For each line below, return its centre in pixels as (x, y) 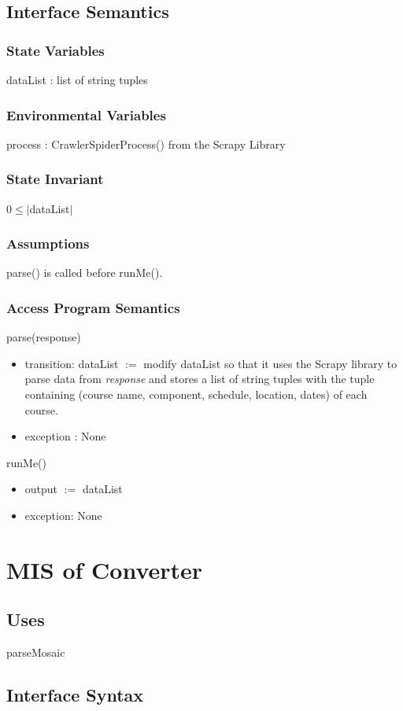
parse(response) (44, 337)
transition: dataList (72, 363)
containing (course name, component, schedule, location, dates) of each (196, 394)
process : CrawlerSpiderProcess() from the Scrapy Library (146, 144)
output (41, 489)
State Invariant (55, 179)
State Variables (55, 50)
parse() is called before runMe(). (85, 273)
